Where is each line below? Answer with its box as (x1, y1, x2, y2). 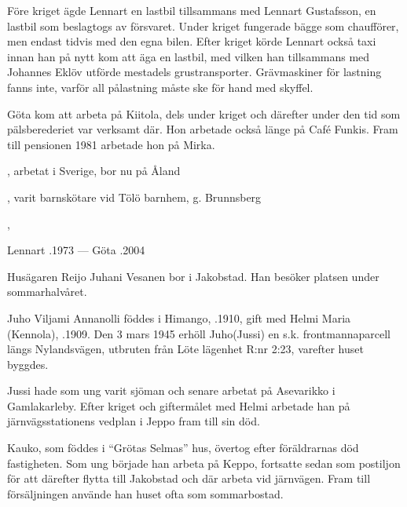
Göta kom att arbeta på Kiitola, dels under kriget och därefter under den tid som (7, 105, 401, 122)
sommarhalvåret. (7, 283, 87, 300)
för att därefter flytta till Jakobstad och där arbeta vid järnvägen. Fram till (7, 470, 371, 487)
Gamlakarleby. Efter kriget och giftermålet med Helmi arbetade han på (7, 397, 350, 414)
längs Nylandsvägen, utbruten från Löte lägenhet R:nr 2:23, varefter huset (7, 341, 364, 357)
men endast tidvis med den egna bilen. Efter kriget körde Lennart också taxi (7, 33, 376, 49)
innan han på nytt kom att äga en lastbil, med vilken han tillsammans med (7, 48, 370, 64)
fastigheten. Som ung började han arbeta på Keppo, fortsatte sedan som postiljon (7, 454, 401, 471)
